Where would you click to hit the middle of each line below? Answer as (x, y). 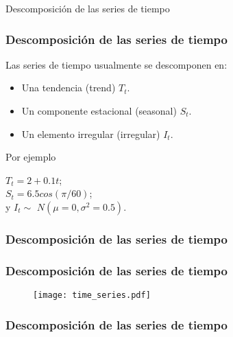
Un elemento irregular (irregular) (91, 133)
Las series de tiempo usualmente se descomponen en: (116, 64)
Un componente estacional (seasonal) (99, 111)
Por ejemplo (31, 157)
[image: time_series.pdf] (92, 295)
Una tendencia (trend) (69, 88)
